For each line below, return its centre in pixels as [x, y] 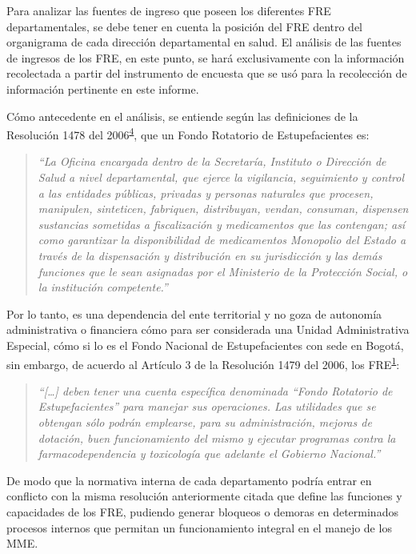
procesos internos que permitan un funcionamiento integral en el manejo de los [199, 527]
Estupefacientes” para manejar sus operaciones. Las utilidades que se [207, 406]
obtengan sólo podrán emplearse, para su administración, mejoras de [205, 422]
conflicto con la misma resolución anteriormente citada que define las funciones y [204, 496]
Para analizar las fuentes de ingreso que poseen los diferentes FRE [169, 10]
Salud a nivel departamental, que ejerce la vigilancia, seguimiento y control [221, 177]
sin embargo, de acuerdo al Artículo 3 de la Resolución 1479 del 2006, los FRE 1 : [203, 363]
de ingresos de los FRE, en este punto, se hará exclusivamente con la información [206, 57]
